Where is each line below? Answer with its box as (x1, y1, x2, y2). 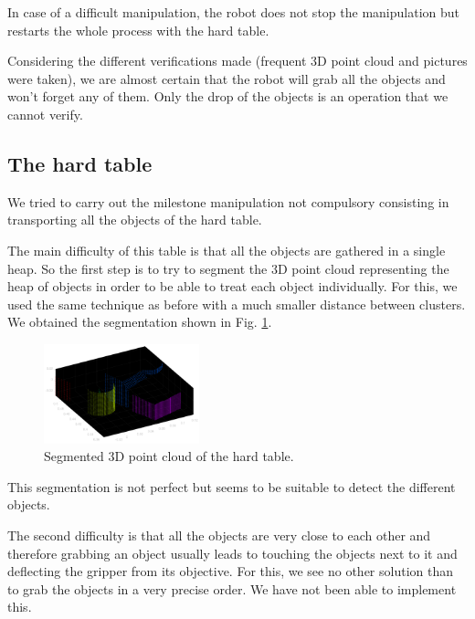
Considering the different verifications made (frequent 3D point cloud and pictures (7, 51, 468, 70)
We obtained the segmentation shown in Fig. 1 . (7, 312, 272, 331)
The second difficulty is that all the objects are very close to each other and (7, 526, 431, 545)
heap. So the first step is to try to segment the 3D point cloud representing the (7, 258, 449, 278)
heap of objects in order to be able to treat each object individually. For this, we (7, 277, 458, 296)
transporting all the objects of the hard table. (7, 210, 262, 229)
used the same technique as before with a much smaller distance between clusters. (7, 294, 466, 313)
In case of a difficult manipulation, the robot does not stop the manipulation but (7, 3, 459, 21)
